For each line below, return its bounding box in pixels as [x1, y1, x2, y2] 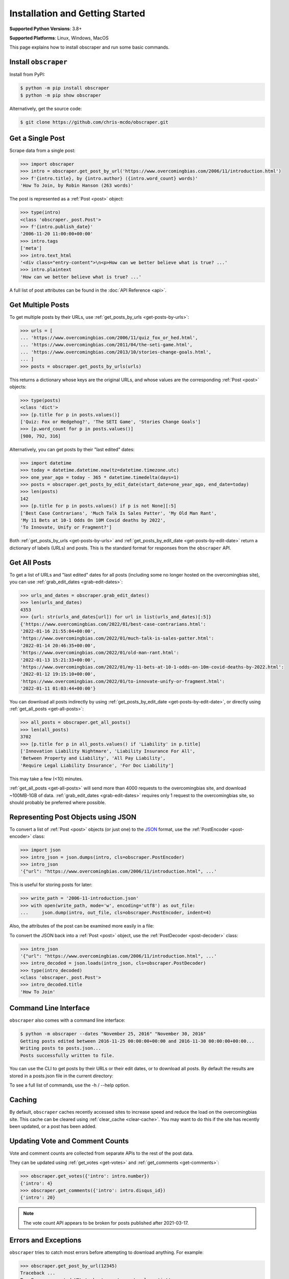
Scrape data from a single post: [9, 147, 76, 153]
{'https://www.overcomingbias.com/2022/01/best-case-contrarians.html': [20, 621, 206, 627]
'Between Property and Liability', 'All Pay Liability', [20, 755, 166, 761]
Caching [9, 1095, 37, 1105]
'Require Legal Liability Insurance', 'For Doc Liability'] [20, 762, 174, 768]
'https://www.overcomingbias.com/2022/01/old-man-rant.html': [20, 650, 179, 656]
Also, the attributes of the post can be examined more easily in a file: [9, 923, 154, 929]
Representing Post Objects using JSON [9, 812, 136, 821]
